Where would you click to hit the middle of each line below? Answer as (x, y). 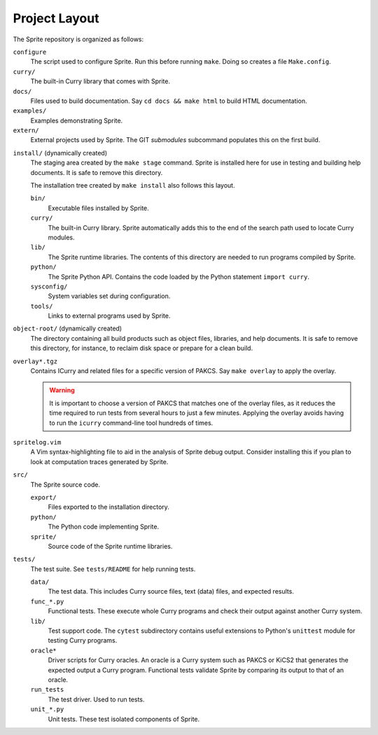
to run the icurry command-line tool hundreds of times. (131, 423)
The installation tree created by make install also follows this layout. (133, 185)
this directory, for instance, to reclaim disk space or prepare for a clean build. (142, 348)
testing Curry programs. (83, 640)
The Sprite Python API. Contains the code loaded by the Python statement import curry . (179, 276)
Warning (62, 390)
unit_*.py (47, 709)
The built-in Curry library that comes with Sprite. (100, 81)
